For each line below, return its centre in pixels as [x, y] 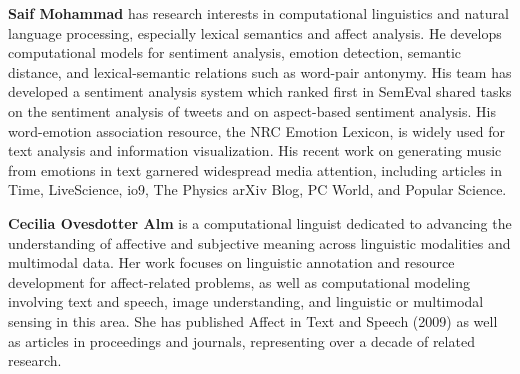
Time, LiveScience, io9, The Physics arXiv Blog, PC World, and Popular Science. [257, 189]
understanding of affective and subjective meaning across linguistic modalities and [259, 242]
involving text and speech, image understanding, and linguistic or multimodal [246, 301]
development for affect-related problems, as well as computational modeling [239, 281]
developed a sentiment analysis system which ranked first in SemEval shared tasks [260, 91]
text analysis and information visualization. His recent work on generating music [255, 150]
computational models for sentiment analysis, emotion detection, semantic [235, 52]
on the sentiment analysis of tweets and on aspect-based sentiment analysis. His [252, 110]
